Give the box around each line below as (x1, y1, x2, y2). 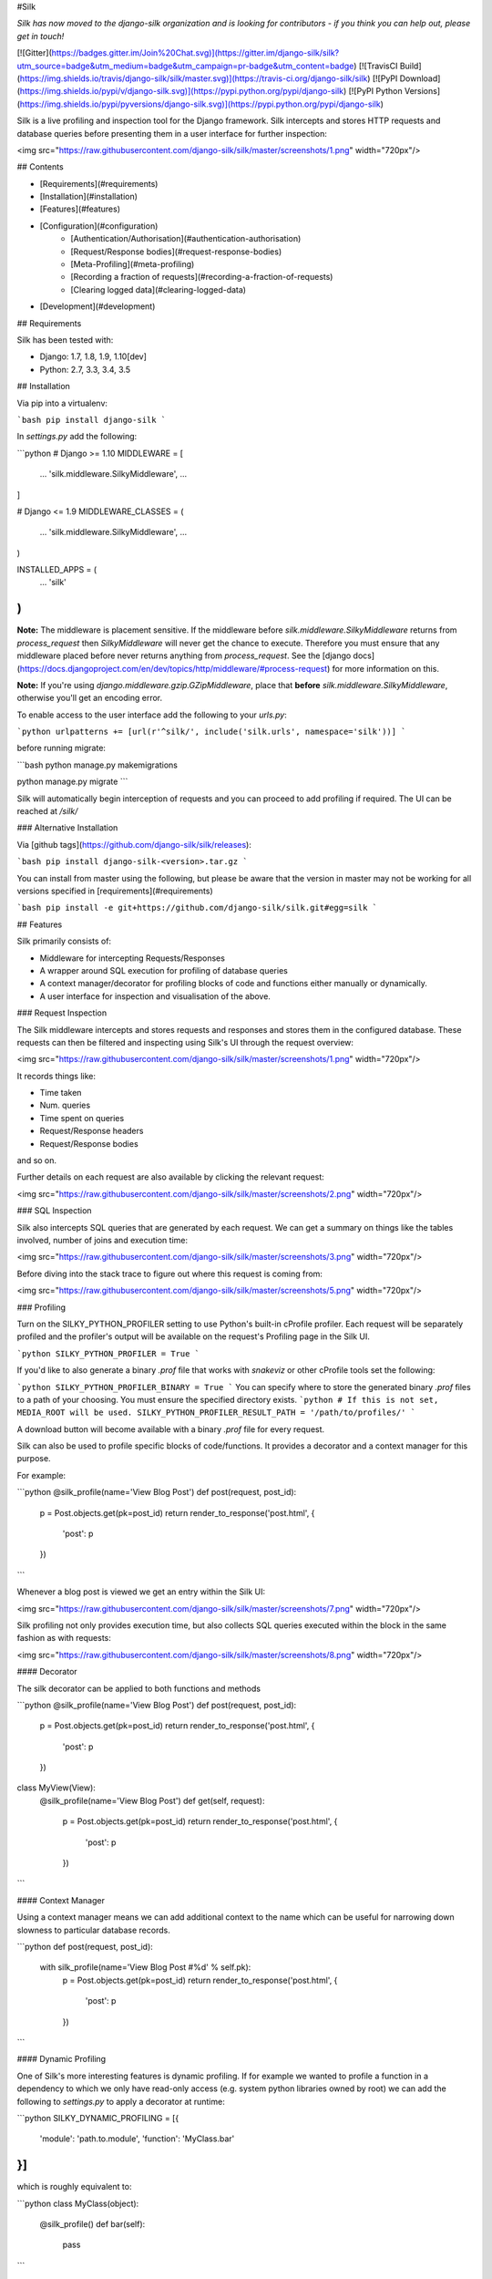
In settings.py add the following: (16, 431, 138, 442)
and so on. (16, 1155, 57, 1166)
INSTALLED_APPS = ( (16, 564, 97, 575)
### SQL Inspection (16, 1205, 92, 1216)
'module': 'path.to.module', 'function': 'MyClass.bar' (39, 2133, 235, 2144)
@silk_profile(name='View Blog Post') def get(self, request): (39, 1795, 265, 1806)
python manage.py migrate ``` (16, 776, 128, 788)
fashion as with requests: (16, 1633, 111, 1644)
